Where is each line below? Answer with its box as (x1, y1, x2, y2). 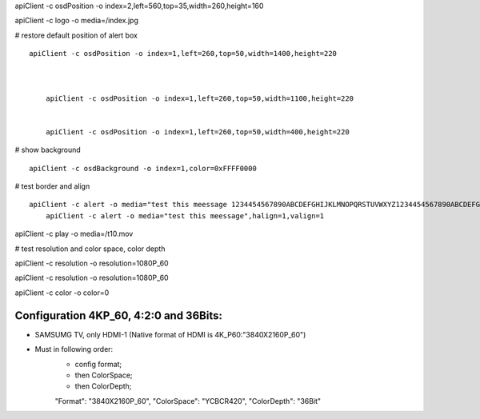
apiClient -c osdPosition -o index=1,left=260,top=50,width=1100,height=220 (45, 94, 354, 103)
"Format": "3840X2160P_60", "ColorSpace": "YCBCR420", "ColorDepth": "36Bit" (54, 396, 322, 405)
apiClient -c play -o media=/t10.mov (14, 229, 134, 239)
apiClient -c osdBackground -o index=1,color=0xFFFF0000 (29, 164, 258, 173)
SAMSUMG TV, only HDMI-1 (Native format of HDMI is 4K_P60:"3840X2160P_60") (34, 329, 306, 339)
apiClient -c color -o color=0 (14, 288, 110, 297)
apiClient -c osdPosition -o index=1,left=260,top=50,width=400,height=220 (45, 127, 350, 136)
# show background (14, 145, 82, 155)
